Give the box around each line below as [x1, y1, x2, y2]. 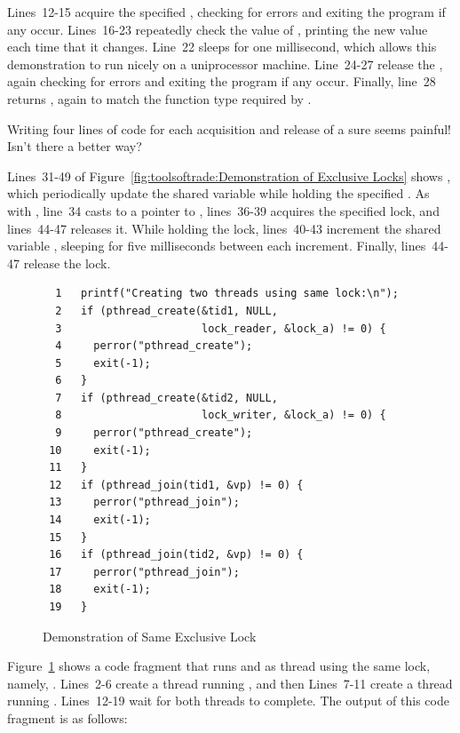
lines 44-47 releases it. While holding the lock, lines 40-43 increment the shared [7, 219, 441, 237]
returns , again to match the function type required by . [7, 89, 312, 108]
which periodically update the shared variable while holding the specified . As [7, 184, 430, 203]
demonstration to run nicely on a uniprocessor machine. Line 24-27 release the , [7, 54, 443, 73]
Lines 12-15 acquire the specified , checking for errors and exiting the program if [7, 3, 446, 20]
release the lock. [23, 253, 111, 272]
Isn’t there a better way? [7, 137, 142, 155]
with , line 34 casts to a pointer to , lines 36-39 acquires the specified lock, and [7, 201, 440, 219]
